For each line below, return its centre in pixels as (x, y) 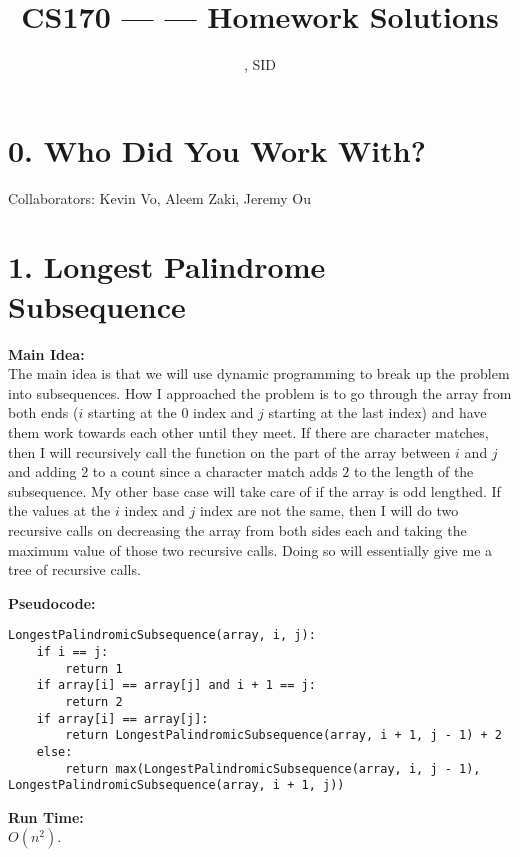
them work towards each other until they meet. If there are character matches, (248, 431)
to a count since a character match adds (215, 471)
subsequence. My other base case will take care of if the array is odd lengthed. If (254, 490)
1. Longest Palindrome (167, 266)
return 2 (94, 701)
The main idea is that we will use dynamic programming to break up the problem (259, 373)
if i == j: (72, 651)
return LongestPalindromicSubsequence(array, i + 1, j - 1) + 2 (283, 735)
